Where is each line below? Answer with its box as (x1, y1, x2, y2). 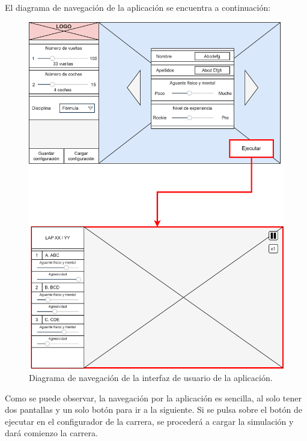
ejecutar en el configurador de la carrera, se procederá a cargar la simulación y (5, 415, 294, 427)
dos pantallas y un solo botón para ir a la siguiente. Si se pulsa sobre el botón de (5, 403, 302, 416)
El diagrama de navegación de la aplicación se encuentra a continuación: (5, 1, 271, 13)
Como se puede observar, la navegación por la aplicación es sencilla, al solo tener (5, 391, 302, 404)
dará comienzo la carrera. (5, 427, 98, 439)
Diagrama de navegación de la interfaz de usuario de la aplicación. (29, 371, 273, 384)
